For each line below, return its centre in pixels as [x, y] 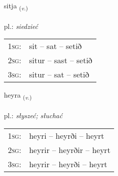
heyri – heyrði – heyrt [67, 135]
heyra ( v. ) [18, 96]
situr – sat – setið [59, 75]
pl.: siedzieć [21, 26]
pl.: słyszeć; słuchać [33, 115]
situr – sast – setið [61, 60]
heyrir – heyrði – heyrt [68, 164]
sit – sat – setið [56, 46]
